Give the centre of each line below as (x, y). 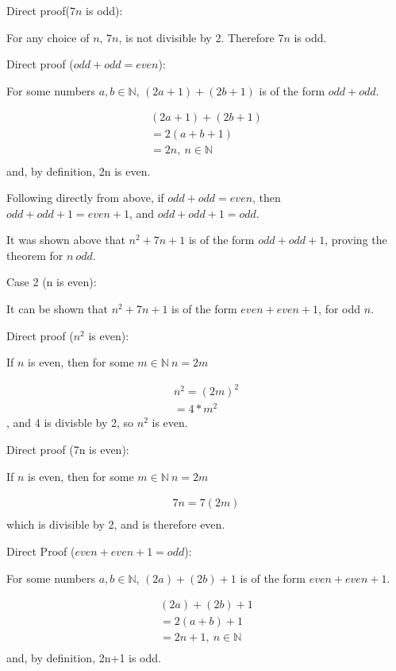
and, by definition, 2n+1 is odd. (84, 658)
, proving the (356, 240)
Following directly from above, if (85, 198)
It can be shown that (58, 309)
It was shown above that (66, 240)
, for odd (340, 309)
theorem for (35, 255)
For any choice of (48, 37)
